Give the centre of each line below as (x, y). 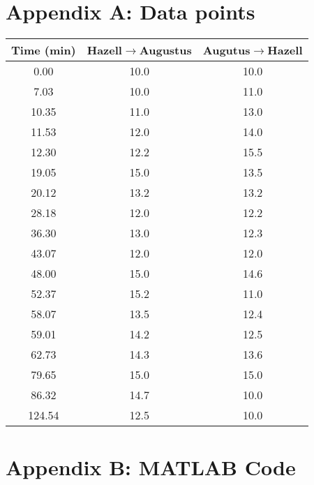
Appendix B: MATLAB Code (151, 467)
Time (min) (44, 50)
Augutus (226, 50)
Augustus (165, 50)
